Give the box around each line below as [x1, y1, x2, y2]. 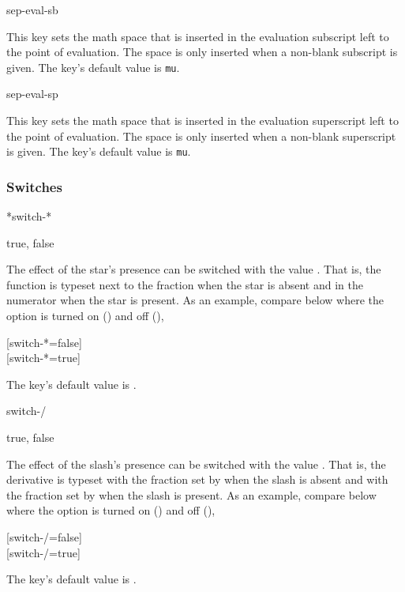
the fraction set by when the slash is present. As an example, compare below [6, 486, 377, 503]
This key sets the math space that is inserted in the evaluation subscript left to [6, 28, 389, 44]
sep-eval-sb [6, 2, 58, 17]
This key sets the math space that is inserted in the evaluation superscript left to [6, 112, 399, 129]
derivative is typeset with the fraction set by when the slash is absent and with [6, 471, 388, 488]
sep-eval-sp [6, 85, 58, 102]
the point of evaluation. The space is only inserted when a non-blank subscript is [6, 43, 398, 60]
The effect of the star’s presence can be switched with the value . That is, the [6, 261, 381, 277]
